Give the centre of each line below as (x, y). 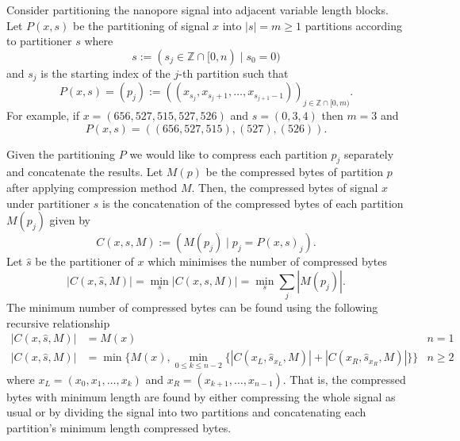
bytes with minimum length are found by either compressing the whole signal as (201, 396)
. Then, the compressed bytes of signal (285, 188)
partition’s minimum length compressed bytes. (119, 427)
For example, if (43, 115)
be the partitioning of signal (141, 25)
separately (369, 153)
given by (70, 220)
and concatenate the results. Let (85, 172)
